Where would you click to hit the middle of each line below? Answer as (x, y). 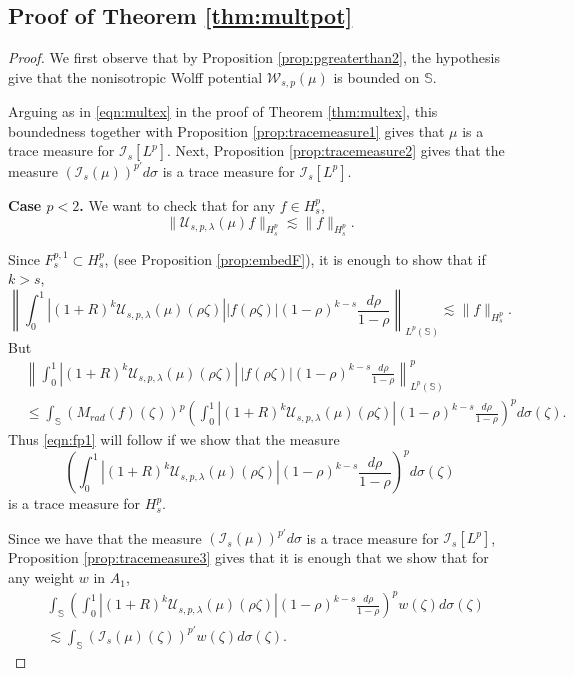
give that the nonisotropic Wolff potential (135, 76)
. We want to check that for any (177, 204)
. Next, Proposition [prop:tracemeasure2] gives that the (336, 150)
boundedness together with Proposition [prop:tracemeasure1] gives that (226, 130)
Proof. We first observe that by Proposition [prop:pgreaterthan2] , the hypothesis (254, 57)
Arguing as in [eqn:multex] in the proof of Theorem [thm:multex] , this (223, 111)
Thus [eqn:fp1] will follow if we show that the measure (174, 439)
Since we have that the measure (105, 537)
